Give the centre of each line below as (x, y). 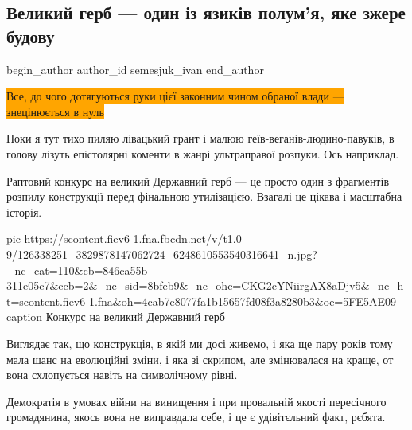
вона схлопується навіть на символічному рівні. (122, 375)
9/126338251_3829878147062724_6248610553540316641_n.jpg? (162, 254)
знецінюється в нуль (55, 111)
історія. (24, 211)
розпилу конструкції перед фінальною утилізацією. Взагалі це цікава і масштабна (204, 196)
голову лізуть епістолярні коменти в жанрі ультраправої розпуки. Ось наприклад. (203, 153)
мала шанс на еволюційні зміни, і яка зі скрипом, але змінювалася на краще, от (200, 359)
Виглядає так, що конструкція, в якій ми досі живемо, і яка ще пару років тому (200, 343)
